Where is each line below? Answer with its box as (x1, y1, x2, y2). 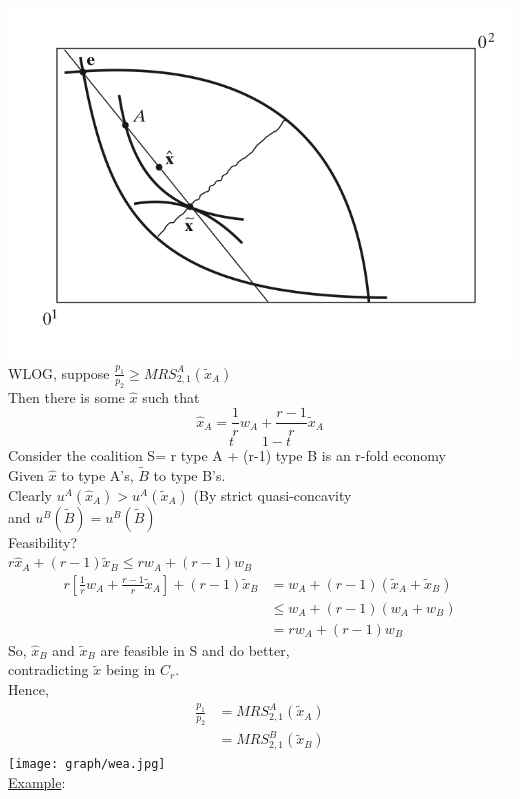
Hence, (8, 679, 49, 700)
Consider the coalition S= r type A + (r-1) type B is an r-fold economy (8, 445, 446, 466)
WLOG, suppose (8, 362, 110, 383)
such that (142, 386, 200, 407)
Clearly (8, 484, 52, 505)
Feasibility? (8, 531, 78, 552)
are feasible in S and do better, (100, 639, 290, 660)
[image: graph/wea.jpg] (8, 756, 166, 771)
